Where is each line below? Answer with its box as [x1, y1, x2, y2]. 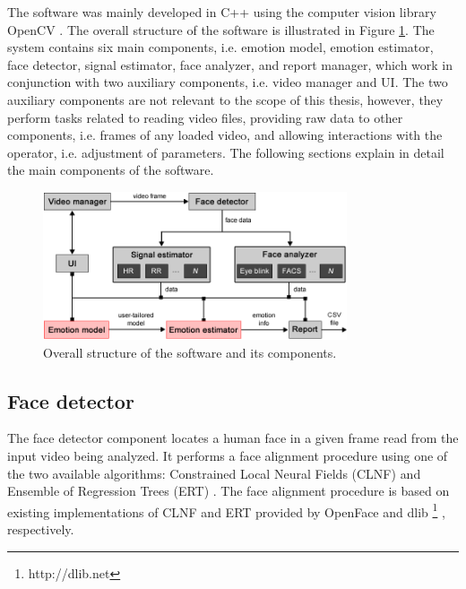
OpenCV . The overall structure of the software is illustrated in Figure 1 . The [7, 20, 435, 39]
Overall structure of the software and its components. [43, 342, 337, 361]
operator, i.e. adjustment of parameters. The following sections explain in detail [7, 143, 444, 161]
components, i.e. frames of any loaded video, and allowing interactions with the [7, 126, 443, 144]
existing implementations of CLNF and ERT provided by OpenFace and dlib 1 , [7, 499, 445, 521]
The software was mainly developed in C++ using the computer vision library [7, 3, 436, 21]
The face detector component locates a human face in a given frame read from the [7, 429, 459, 447]
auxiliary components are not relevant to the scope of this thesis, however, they [7, 90, 444, 108]
